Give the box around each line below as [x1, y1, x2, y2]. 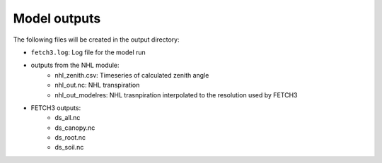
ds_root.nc [54, 133, 86, 142]
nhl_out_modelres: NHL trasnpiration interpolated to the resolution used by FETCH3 [54, 90, 298, 99]
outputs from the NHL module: [30, 61, 120, 70]
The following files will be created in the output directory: [13, 35, 180, 44]
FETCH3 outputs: [30, 103, 81, 112]
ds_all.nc [54, 114, 81, 122]
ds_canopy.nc [54, 123, 95, 132]
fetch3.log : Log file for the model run [30, 48, 146, 56]
